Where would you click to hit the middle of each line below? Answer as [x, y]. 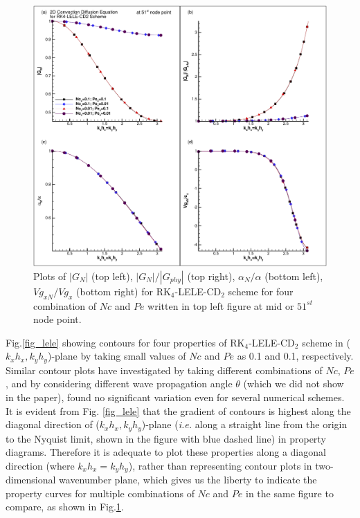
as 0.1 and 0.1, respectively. [295, 356]
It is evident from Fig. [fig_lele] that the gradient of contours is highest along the [178, 410]
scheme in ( [326, 342]
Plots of [50, 276]
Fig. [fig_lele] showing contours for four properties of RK [125, 342]
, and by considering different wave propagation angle [119, 383]
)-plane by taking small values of [117, 356]
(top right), [211, 276]
